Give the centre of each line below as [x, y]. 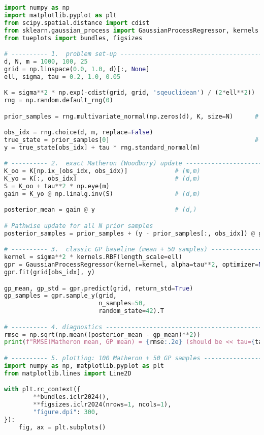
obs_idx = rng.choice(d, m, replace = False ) [79, 133]
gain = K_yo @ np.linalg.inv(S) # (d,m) [102, 194]
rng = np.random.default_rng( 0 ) [59, 100]
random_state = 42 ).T [131, 311]
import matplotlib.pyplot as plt [60, 15]
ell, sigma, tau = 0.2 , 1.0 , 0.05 [62, 77]
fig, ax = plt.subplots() [62, 427]
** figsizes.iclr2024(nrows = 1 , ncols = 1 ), [102, 404]
